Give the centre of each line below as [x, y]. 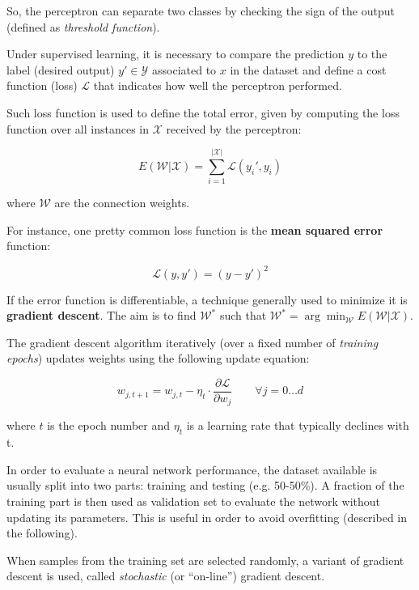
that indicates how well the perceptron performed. [218, 85]
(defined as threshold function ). [83, 26]
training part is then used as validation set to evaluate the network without [194, 501]
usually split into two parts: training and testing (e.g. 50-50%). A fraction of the [205, 485]
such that [243, 315]
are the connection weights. [122, 203]
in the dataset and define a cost [308, 69]
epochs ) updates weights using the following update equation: [158, 358]
